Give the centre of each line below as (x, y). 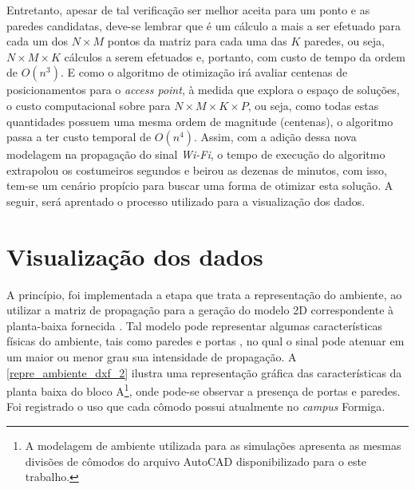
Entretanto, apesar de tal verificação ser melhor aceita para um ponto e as (188, 10)
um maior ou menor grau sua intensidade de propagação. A (152, 357)
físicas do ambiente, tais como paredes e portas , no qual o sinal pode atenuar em (206, 341)
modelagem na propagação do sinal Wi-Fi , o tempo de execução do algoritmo (196, 154)
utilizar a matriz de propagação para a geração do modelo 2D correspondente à (200, 310)
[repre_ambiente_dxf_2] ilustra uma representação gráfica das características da (204, 372)
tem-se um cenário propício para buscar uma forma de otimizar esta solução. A (200, 185)
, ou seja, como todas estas (313, 105)
